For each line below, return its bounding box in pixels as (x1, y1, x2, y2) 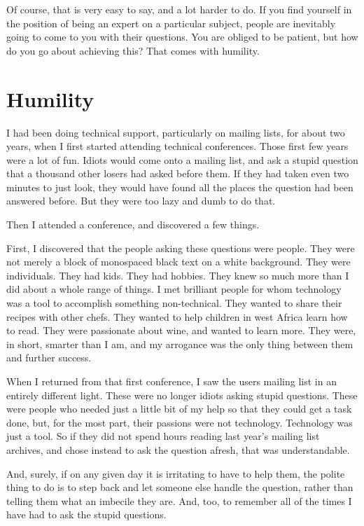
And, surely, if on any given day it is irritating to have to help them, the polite (6, 466, 345, 480)
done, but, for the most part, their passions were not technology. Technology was (6, 415, 353, 429)
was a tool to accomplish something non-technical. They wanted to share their (6, 296, 342, 310)
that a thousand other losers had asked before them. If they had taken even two (6, 166, 349, 181)
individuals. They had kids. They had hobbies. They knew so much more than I (6, 268, 349, 282)
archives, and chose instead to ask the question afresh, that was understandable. (6, 442, 350, 457)
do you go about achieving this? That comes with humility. (6, 43, 260, 57)
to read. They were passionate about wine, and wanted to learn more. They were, (6, 323, 356, 338)
